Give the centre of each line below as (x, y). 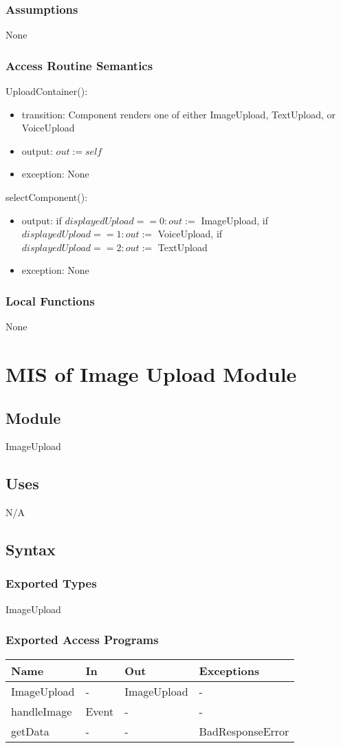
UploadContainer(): (47, 91)
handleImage (42, 711)
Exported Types (51, 583)
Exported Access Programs (82, 640)
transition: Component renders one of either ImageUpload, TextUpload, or (178, 114)
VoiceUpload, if (190, 234)
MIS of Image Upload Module (151, 373)
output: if (42, 220)
